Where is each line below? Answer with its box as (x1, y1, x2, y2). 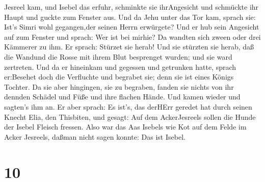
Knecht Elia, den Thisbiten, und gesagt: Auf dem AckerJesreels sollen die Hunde (4, 111, 256, 122)
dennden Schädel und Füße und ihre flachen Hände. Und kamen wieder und (4, 91, 241, 102)
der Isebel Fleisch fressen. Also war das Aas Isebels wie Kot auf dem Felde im (4, 121, 247, 132)
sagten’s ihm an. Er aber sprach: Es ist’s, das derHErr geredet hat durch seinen (4, 101, 252, 112)
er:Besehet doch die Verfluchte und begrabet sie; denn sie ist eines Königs (4, 71, 234, 82)
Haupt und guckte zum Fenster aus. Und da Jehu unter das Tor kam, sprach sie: (4, 11, 256, 22)
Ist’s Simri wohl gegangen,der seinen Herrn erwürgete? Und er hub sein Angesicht (4, 21, 259, 32)
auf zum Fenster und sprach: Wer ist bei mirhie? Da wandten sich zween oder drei (4, 31, 261, 42)
